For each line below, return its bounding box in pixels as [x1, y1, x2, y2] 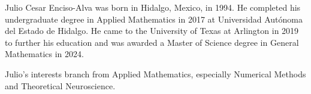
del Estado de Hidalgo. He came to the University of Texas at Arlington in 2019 [5, 24, 299, 37]
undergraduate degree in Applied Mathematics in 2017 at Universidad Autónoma [5, 12, 303, 25]
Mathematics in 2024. [5, 48, 84, 60]
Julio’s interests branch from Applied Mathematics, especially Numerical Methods [5, 67, 306, 80]
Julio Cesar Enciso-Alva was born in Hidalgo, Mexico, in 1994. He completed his [5, 1, 301, 13]
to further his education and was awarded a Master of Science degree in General [5, 36, 299, 48]
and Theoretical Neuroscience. [5, 79, 116, 92]
